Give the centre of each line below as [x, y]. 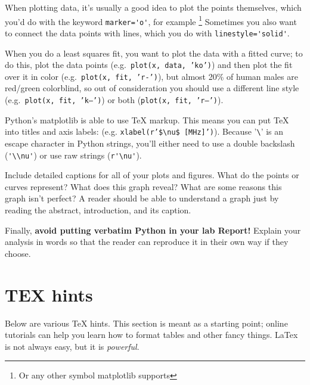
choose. [18, 253]
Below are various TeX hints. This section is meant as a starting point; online [146, 323]
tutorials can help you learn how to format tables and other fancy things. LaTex [151, 335]
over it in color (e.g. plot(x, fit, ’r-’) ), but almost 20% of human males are [151, 76]
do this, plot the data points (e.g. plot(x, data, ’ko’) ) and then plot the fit [149, 65]
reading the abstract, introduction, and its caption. [98, 210]
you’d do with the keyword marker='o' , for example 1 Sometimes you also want [151, 20]
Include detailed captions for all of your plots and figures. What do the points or [152, 175]
